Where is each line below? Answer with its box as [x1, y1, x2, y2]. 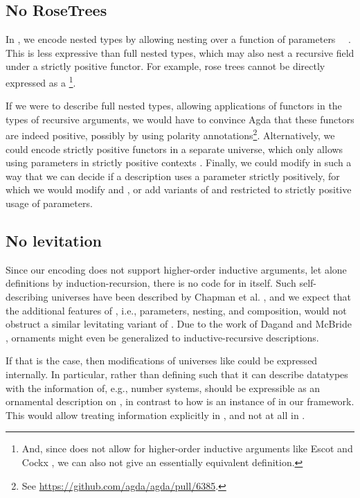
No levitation [6, 230, 102, 251]
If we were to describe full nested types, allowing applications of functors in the [6, 98, 342, 113]
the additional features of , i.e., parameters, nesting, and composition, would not [6, 303, 347, 317]
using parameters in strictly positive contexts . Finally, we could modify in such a [6, 155, 352, 170]
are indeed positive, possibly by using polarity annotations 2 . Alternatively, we [6, 126, 335, 143]
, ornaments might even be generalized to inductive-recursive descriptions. [6, 330, 319, 344]
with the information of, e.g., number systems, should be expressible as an [6, 380, 321, 395]
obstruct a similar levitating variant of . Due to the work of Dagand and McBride [6, 317, 352, 331]
